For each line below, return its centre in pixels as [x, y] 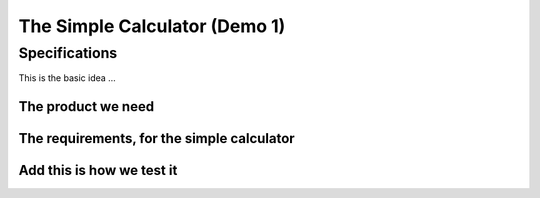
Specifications [68, 53]
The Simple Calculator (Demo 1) [152, 26]
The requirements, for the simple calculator [156, 138]
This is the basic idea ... [67, 78]
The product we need [86, 106]
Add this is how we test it [98, 170]
